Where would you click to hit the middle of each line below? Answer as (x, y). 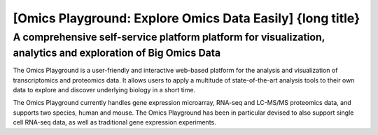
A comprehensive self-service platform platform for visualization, (169, 37)
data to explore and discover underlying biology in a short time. (104, 90)
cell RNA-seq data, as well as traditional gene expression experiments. (114, 122)
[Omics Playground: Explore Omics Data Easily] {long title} (187, 18)
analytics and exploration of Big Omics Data (117, 53)
